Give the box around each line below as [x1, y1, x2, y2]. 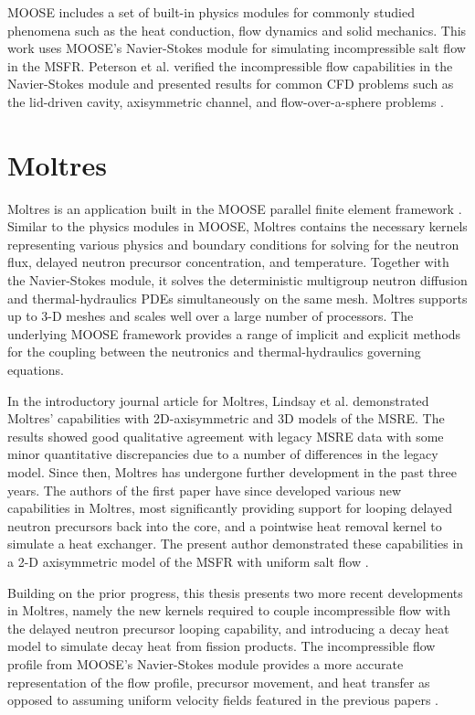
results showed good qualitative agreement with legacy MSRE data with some [7, 426, 444, 445]
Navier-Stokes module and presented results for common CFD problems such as [7, 74, 454, 93]
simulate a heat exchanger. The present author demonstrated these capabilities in [7, 534, 464, 553]
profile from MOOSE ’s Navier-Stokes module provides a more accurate [7, 654, 404, 673]
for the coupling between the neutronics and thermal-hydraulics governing [7, 342, 421, 361]
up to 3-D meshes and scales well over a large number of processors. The [7, 306, 414, 325]
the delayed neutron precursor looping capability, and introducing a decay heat [7, 618, 449, 637]
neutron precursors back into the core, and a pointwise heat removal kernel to [7, 516, 442, 535]
